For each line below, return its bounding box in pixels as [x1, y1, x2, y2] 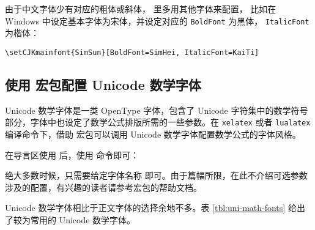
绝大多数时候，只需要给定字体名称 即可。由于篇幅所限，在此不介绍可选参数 [5, 169, 308, 182]
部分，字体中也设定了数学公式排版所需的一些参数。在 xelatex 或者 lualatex [5, 116, 311, 128]
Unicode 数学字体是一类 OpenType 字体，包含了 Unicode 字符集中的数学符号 [5, 103, 308, 116]
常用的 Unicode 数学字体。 [30, 213, 136, 226]
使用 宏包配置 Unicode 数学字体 [5, 75, 201, 94]
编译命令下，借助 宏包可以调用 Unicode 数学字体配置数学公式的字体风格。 [5, 127, 301, 140]
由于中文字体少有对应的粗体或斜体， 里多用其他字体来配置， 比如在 [5, 2, 276, 15]
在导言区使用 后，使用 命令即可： [5, 148, 139, 161]
